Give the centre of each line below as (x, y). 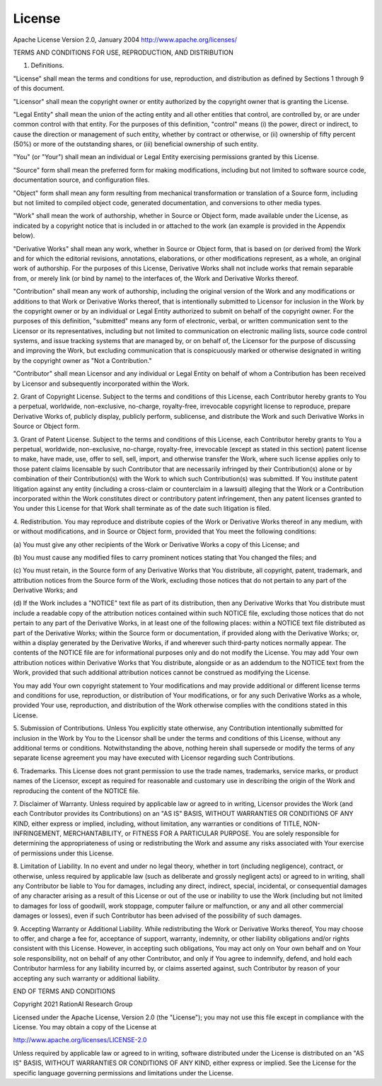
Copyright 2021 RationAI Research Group (73, 1004)
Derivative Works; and (45, 590)
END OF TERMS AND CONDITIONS (64, 991)
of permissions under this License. (63, 853)
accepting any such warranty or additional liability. (87, 978)
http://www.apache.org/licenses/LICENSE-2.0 (80, 1040)
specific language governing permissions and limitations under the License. (123, 1073)
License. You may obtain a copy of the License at (85, 1027)
